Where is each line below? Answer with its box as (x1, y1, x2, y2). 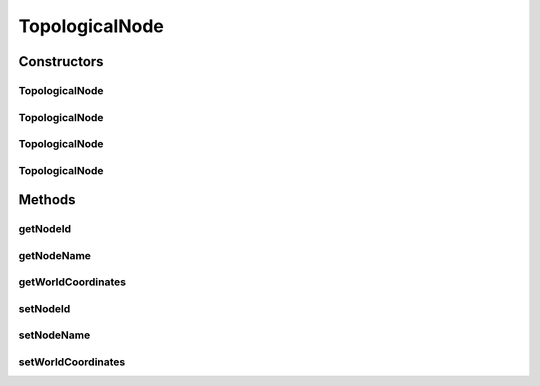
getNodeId (18, 222, 72, 236)
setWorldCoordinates (18, 355, 126, 369)
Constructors (18, 53, 104, 70)
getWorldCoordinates (18, 275, 127, 289)
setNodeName (18, 328, 91, 342)
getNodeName (18, 248, 92, 262)
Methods (18, 191, 76, 209)
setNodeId (18, 301, 71, 315)
